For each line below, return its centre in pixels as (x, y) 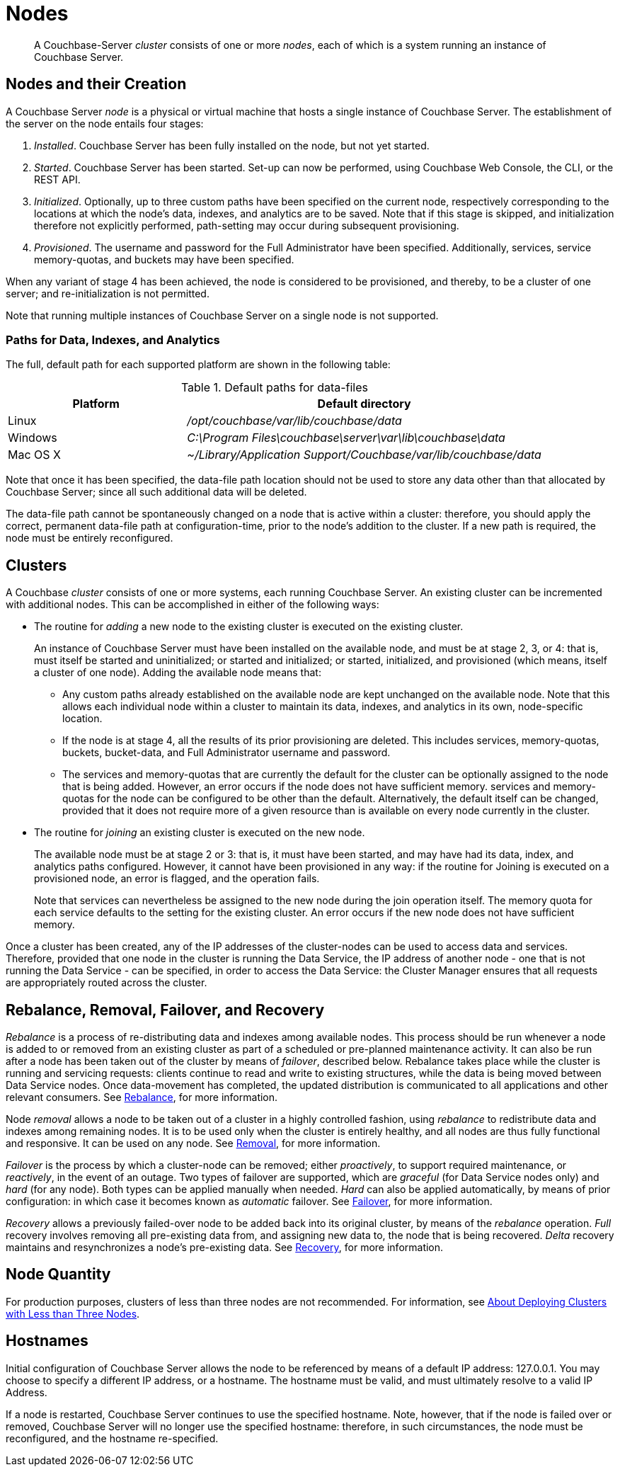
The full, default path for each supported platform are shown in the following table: (198, 365)
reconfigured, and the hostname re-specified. (112, 1438)
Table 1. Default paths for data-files (275, 388)
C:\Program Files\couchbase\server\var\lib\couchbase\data (346, 438)
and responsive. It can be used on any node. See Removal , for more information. (193, 1143)
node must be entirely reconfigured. (90, 538)
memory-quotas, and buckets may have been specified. (164, 259)
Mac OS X (34, 455)
